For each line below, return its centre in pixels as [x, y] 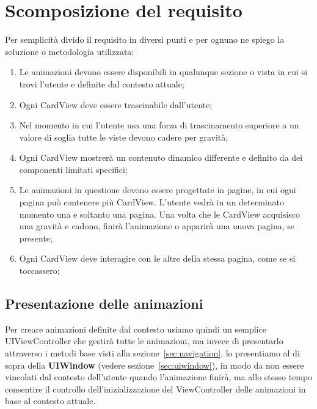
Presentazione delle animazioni [104, 304]
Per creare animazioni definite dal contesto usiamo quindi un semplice [136, 329]
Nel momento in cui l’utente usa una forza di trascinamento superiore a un [159, 125]
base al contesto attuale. [50, 401]
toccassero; [39, 271]
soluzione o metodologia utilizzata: [70, 51]
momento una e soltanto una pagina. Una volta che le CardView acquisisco [159, 214]
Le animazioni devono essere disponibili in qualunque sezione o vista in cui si [163, 72]
